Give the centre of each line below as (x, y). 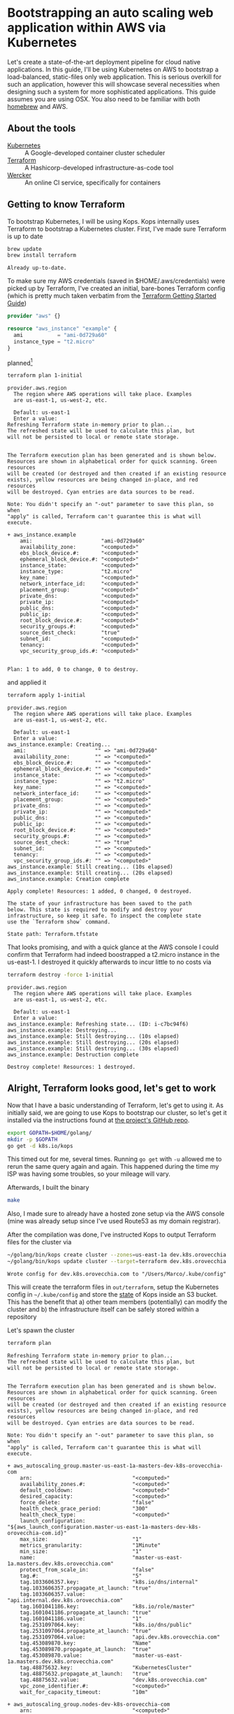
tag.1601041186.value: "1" (81, 1619)
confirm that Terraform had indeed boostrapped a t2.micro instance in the (114, 955)
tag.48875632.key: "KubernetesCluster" (106, 1668)
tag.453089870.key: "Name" (86, 1643)
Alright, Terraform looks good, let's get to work (112, 1088)
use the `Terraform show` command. (59, 922)
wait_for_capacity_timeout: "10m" (84, 1692)
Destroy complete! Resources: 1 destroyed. (72, 1067)
